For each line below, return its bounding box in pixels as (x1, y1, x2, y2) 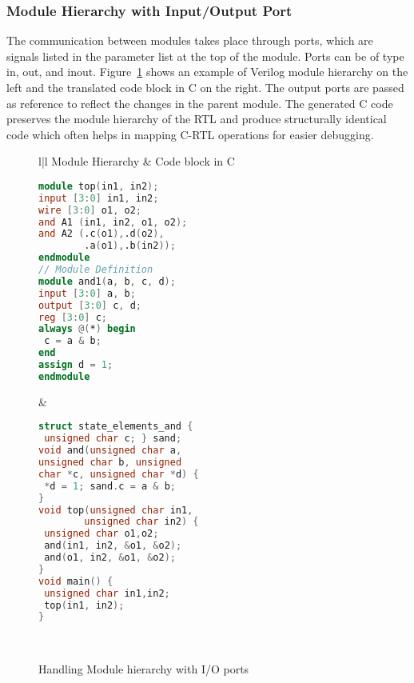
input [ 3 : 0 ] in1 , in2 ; (38, 192, 159, 204)
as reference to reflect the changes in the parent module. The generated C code (6, 94, 393, 111)
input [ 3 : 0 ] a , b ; (38, 287, 136, 299)
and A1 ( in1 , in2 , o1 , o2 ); (38, 216, 188, 228)
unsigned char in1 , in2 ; (44, 587, 170, 599)
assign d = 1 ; (38, 359, 113, 371)
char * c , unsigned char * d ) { (38, 468, 199, 480)
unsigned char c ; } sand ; (44, 433, 182, 445)
